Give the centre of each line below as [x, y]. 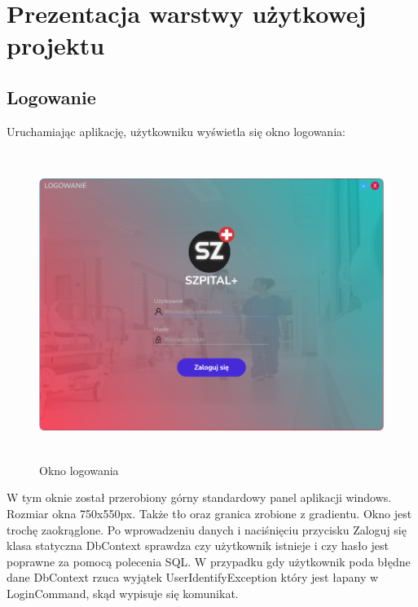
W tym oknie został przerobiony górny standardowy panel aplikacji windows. [199, 497]
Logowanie [51, 97]
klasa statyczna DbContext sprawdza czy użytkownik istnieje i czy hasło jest [198, 545]
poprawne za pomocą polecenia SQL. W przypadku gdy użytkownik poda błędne [209, 561]
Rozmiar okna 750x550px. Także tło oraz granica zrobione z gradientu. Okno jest [209, 514]
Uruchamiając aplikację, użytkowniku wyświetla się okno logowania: [176, 131]
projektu [56, 45]
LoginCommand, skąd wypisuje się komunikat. [123, 594]
